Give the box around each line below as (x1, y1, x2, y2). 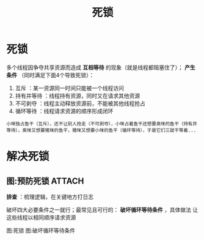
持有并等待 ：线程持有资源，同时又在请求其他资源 (15, 92, 140, 99)
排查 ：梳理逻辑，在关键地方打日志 (6, 193, 93, 200)
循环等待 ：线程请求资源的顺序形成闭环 (15, 107, 114, 114)
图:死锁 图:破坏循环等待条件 (6, 227, 76, 234)
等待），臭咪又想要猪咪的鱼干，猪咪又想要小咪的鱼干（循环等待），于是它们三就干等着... (6, 127, 197, 133)
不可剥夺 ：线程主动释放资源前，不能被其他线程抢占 (15, 99, 145, 107)
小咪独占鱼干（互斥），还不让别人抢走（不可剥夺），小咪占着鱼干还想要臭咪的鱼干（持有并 (6, 121, 197, 127)
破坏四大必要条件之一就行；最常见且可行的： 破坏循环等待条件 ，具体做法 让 (6, 206, 199, 213)
